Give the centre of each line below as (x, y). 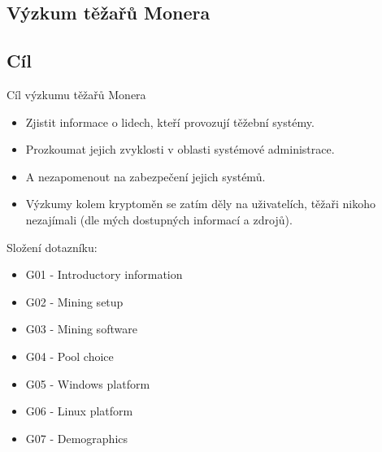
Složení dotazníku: (52, 247)
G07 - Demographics (77, 438)
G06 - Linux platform (79, 411)
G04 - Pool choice (69, 356)
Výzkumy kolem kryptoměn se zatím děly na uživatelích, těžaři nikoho (201, 204)
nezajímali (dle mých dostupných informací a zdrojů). (159, 219)
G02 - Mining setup (74, 301)
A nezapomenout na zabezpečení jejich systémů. (145, 176)
